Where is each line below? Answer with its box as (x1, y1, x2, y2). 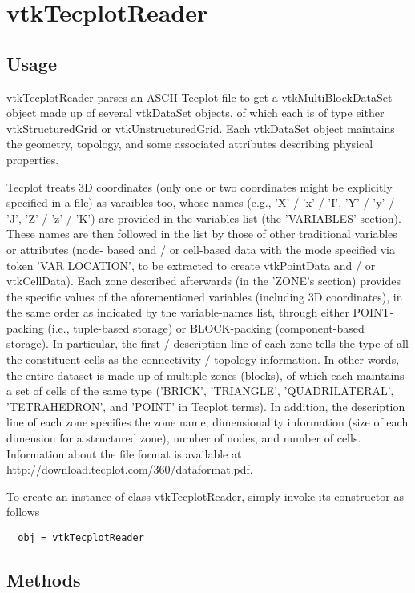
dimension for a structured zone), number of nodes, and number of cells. (6, 430, 361, 446)
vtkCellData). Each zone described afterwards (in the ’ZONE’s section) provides (6, 272, 401, 289)
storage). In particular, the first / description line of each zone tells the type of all (6, 335, 409, 352)
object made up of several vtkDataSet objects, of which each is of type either (6, 104, 385, 121)
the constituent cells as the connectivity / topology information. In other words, (6, 351, 400, 368)
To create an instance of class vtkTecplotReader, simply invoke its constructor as (6, 487, 404, 504)
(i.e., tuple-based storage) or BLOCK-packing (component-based (47, 319, 365, 336)
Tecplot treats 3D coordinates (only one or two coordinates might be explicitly (6, 178, 393, 195)
